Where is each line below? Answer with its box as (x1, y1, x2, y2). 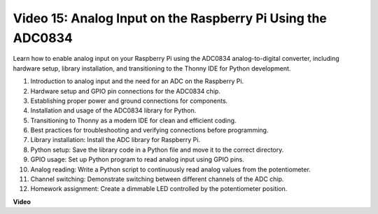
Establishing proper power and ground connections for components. (30, 97, 228, 105)
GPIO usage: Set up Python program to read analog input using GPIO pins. (30, 155, 245, 164)
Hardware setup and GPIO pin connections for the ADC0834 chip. (30, 87, 220, 95)
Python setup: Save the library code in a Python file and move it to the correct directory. (30, 145, 284, 154)
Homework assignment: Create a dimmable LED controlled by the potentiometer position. (30, 185, 288, 193)
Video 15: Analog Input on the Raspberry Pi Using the (13, 10, 327, 26)
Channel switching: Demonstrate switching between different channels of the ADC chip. (30, 175, 284, 183)
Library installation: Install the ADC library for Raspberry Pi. (30, 136, 201, 144)
